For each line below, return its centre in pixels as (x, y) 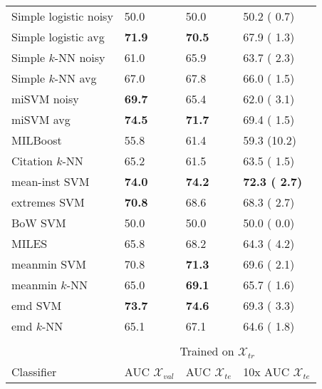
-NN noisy (80, 57)
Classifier (34, 372)
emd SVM (37, 305)
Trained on (207, 351)
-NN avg (76, 78)
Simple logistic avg (58, 37)
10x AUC (266, 372)
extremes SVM (48, 202)
